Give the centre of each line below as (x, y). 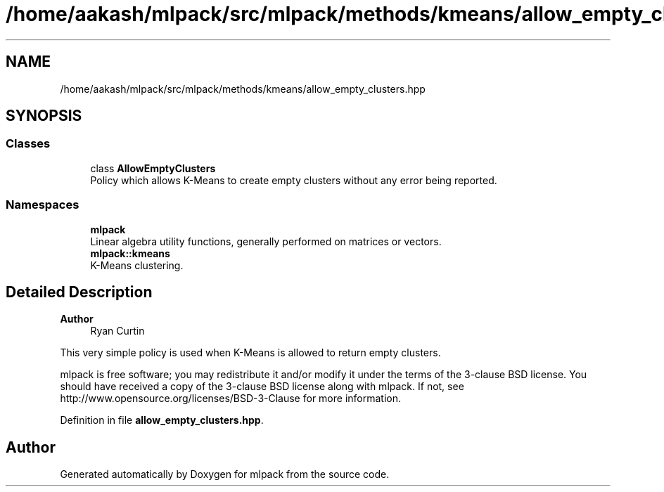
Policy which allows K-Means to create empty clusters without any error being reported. (294, 180)
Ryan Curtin (117, 331)
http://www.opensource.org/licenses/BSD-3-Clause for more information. (230, 399)
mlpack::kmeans (130, 253)
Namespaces (43, 205)
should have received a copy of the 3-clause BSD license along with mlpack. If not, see (262, 387)
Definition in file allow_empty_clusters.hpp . (162, 420)
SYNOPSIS (44, 116)
